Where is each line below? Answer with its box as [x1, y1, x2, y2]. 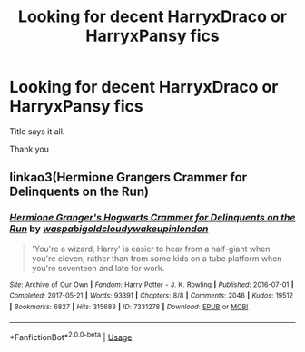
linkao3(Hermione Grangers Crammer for [9, 170, 248, 185]
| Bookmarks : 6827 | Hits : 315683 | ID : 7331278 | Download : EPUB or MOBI [9, 302, 249, 311]
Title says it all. [9, 125, 65, 137]
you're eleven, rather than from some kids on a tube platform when [31, 252, 283, 264]
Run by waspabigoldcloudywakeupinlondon [9, 222, 209, 235]
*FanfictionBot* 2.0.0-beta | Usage [9, 329, 133, 342]
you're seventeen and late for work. [31, 262, 165, 273]
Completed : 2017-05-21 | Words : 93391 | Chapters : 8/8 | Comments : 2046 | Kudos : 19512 [9, 291, 293, 300]
